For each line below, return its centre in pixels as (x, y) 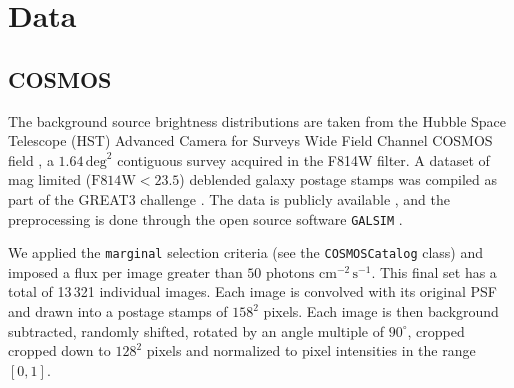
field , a (31, 159)
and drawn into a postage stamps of (118, 311)
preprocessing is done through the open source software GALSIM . (205, 218)
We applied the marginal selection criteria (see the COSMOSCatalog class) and (246, 252)
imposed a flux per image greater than (125, 271)
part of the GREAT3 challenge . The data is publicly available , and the (229, 198)
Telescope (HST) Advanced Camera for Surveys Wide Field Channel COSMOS (250, 140)
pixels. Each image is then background (381, 311)
